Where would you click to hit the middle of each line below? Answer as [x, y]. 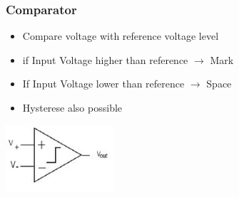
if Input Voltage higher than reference [105, 59]
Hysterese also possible [72, 107]
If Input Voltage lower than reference [103, 84]
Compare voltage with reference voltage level [121, 36]
